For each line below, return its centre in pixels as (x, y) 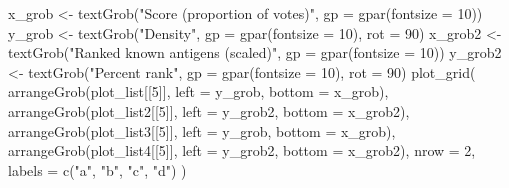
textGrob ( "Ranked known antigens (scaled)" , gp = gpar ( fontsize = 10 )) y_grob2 (255, 52)
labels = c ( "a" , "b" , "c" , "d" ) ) (97, 169)
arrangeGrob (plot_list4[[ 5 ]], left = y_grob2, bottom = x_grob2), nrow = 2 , (242, 150)
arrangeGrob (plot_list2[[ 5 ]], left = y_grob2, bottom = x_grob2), (209, 110)
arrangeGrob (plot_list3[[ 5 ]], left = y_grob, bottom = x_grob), (202, 130)
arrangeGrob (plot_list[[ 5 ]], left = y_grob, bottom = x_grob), (198, 91)
